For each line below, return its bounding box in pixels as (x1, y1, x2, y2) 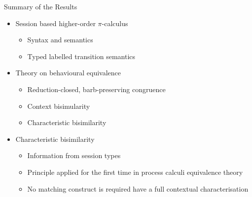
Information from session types (27, 150, 121, 161)
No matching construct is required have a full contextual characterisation (27, 183, 249, 194)
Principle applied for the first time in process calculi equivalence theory (27, 166, 243, 177)
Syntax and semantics (27, 34, 93, 45)
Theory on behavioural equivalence (15, 67, 121, 78)
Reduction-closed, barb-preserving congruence (27, 84, 166, 94)
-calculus (102, 18, 128, 28)
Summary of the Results (4, 1, 77, 11)
